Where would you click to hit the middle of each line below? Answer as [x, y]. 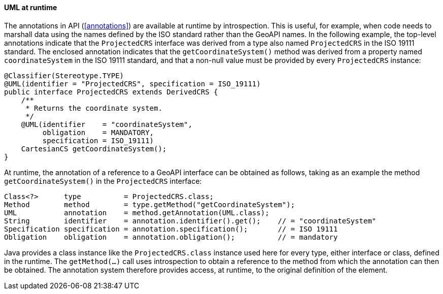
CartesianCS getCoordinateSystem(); [94, 149]
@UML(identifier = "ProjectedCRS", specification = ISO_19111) [132, 84]
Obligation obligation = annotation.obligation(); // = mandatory [171, 237]
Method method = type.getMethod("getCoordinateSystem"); [150, 204]
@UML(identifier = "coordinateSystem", [107, 124]
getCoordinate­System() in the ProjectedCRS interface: [103, 181]
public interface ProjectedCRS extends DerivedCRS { [111, 92]
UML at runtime [31, 7]
